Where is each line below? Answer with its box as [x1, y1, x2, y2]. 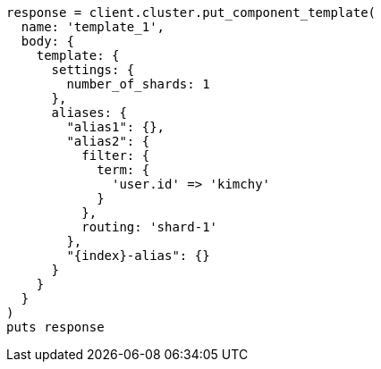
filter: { [81, 148, 150, 163]
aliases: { [51, 105, 127, 120]
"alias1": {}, [66, 120, 165, 134]
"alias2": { [66, 134, 150, 148]
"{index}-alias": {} [66, 248, 210, 263]
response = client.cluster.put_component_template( [6, 5, 377, 20]
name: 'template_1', [21, 20, 165, 34]
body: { [21, 34, 74, 48]
